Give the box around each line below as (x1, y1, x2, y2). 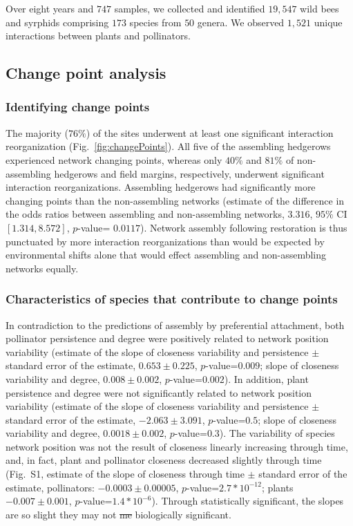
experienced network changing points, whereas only (6, 152, 222, 167)
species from (129, 15, 182, 29)
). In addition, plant (224, 371, 309, 386)
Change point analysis (6, 62, 166, 84)
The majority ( (6, 125, 69, 140)
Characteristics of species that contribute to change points (6, 290, 338, 308)
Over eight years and (6, 1, 94, 15)
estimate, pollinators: (6, 480, 95, 494)
